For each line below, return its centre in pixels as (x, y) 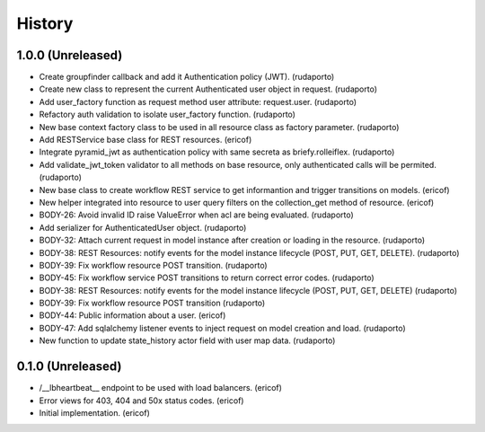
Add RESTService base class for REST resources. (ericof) (145, 140)
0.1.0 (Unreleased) (69, 367)
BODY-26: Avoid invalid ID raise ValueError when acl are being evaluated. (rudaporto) (196, 215)
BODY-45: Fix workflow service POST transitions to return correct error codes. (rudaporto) (207, 278)
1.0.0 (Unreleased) (70, 55)
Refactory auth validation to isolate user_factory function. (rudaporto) (168, 115)
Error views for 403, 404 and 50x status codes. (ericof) (141, 401)
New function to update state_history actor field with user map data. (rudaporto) (187, 340)
